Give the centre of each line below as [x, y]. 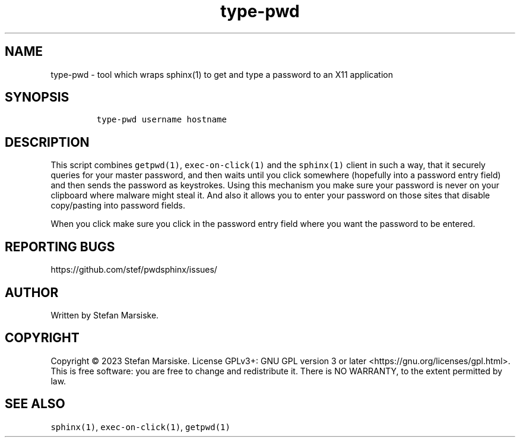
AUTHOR [32, 292]
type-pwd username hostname [161, 120]
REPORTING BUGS [60, 247]
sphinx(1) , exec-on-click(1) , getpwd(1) [140, 427]
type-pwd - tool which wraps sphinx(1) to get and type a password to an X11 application [222, 74]
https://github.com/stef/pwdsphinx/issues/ [134, 270]
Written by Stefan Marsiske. [105, 315]
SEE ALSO [35, 404]
